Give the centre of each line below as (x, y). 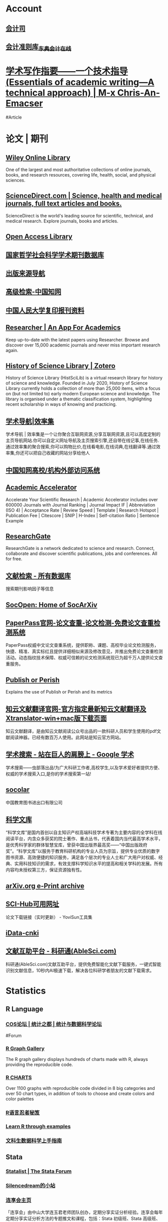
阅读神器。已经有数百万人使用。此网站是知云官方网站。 (67, 737)
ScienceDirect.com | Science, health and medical (84, 196)
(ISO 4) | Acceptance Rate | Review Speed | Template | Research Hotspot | (82, 510)
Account (24, 9)
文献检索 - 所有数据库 (38, 576)
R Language (25, 1009)
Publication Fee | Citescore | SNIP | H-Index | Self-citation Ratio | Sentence (83, 515)
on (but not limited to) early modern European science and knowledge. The (83, 394)
